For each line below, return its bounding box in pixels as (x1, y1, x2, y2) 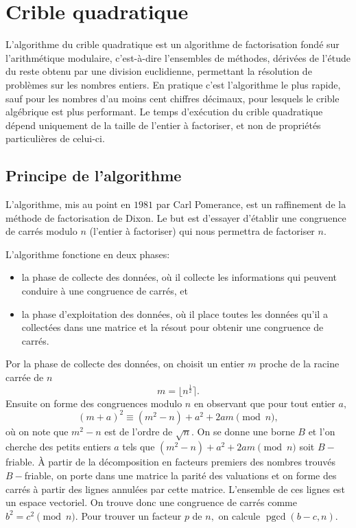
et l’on (308, 424, 335, 438)
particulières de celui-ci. (5, 131, 105, 146)
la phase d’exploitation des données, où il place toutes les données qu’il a (21, 306, 328, 321)
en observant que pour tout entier (193, 395, 335, 410)
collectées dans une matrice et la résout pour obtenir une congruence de (21, 320, 324, 334)
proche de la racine (259, 356, 340, 371)
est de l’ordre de (104, 424, 173, 438)
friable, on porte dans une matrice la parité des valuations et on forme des (24, 468, 337, 482)
